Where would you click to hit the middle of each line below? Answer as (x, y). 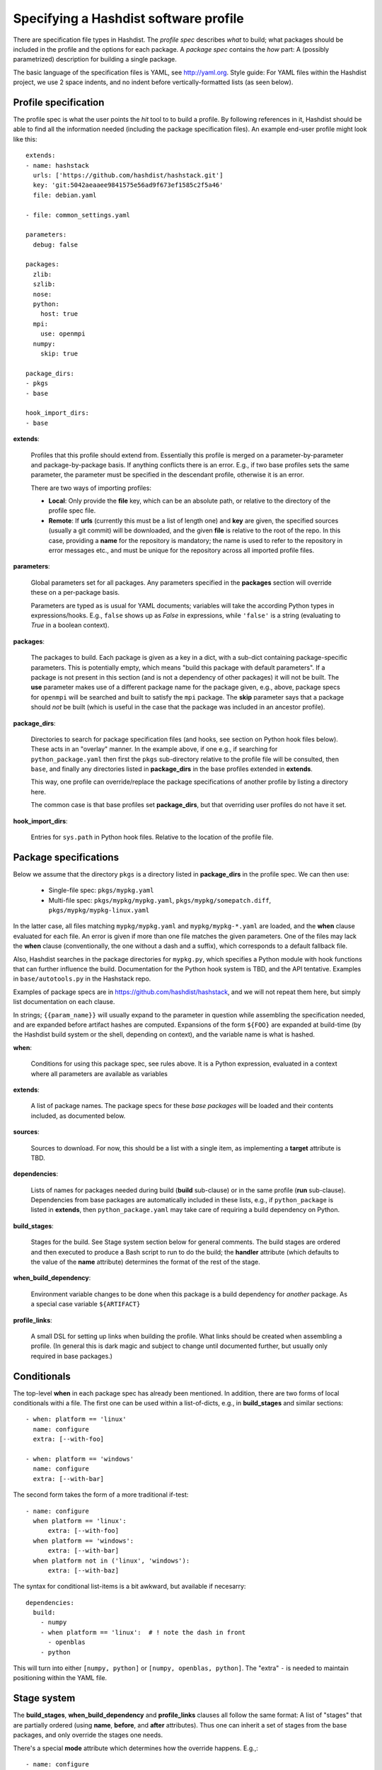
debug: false (56, 245)
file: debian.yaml (65, 195)
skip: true (59, 354)
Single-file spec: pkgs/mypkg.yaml (101, 890)
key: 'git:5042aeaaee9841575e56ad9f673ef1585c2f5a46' (128, 185)
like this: (25, 139)
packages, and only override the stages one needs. (88, 1735)
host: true (59, 314)
